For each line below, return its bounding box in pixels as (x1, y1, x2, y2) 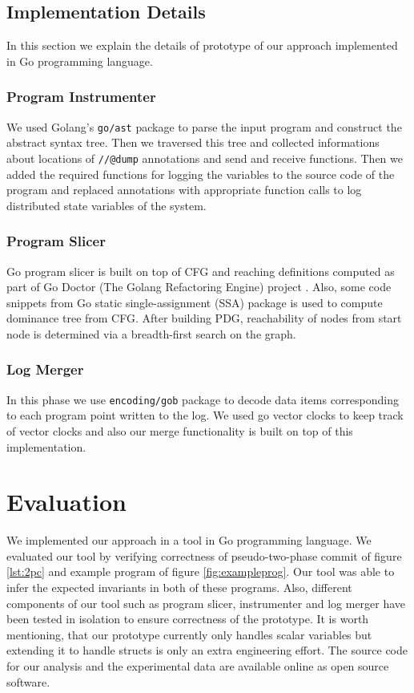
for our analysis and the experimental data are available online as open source (6, 658, 389, 675)
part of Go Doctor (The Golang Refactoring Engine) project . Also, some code (6, 278, 392, 295)
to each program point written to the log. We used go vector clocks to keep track (6, 407, 404, 423)
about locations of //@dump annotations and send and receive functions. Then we (6, 149, 404, 166)
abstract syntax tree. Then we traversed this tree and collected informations (6, 134, 380, 151)
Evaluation (6, 485, 127, 518)
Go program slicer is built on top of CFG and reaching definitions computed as (6, 262, 395, 279)
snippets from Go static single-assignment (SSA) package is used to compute (6, 294, 383, 310)
